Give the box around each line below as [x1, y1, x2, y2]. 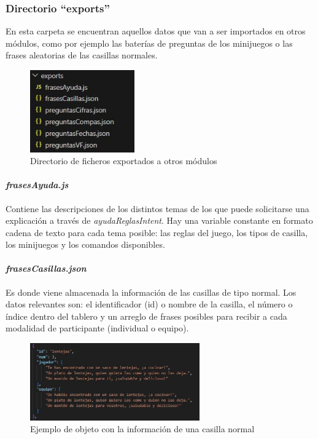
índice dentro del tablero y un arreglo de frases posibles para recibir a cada [6, 309, 287, 322]
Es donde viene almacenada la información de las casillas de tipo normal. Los [6, 285, 297, 298]
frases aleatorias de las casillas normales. [6, 49, 158, 61]
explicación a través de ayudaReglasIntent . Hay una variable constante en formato [6, 214, 313, 227]
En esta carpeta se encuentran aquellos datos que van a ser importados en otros [6, 25, 306, 38]
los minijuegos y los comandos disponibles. [6, 238, 165, 251]
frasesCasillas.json [6, 262, 87, 275]
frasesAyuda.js [6, 178, 69, 191]
